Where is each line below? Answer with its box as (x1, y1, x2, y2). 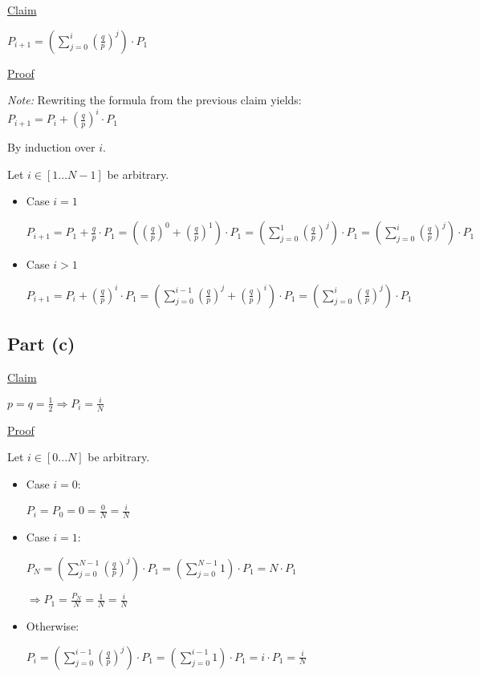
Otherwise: (26, 618, 79, 634)
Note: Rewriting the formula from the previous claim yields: (7, 91, 302, 108)
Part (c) (7, 331, 75, 356)
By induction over (7, 139, 96, 156)
